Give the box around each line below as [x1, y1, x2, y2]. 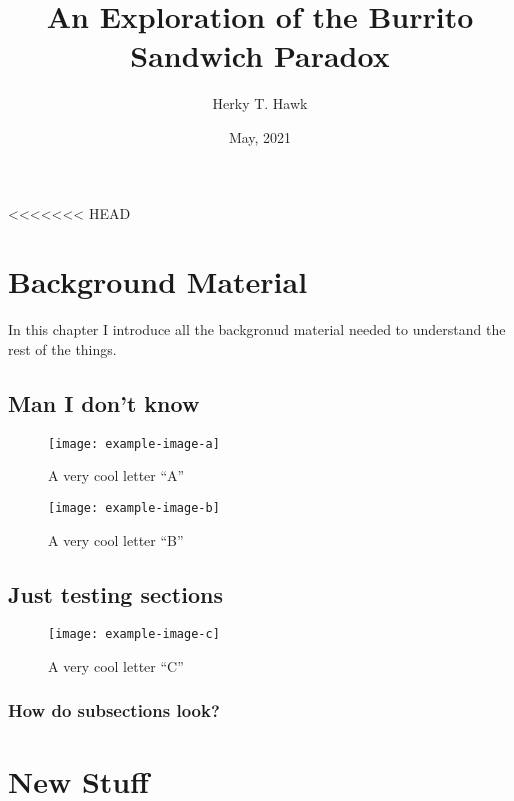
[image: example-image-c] [48, 627, 220, 642]
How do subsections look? [8, 698, 220, 723]
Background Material [8, 261, 308, 302]
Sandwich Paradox [130, 35, 390, 76]
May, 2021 [228, 126, 292, 147]
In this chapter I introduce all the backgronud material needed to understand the [8, 319, 506, 340]
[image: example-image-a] [48, 436, 220, 451]
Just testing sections [8, 578, 223, 609]
